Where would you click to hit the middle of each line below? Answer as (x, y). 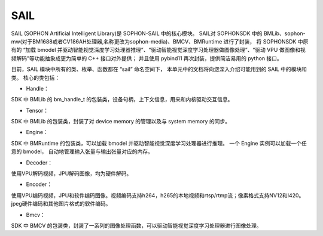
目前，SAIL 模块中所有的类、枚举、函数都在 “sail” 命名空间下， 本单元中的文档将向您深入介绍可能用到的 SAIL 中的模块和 (159, 69)
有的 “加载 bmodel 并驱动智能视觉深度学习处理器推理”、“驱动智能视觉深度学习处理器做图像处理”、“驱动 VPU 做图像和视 (158, 50)
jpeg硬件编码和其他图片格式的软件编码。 (61, 204)
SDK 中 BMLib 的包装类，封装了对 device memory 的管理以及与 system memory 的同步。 (121, 122)
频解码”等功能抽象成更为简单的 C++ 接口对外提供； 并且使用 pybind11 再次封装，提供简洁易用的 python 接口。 (147, 58)
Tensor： (37, 110)
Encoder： (39, 184)
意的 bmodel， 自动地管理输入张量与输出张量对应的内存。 (82, 151)
